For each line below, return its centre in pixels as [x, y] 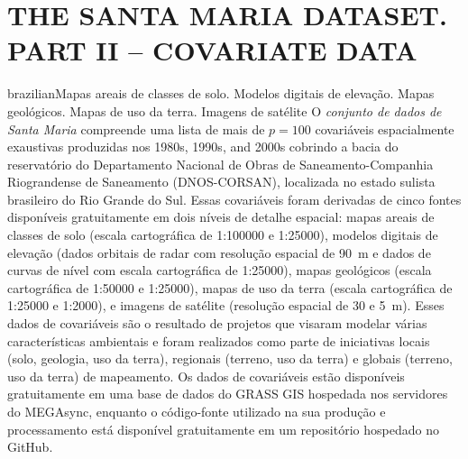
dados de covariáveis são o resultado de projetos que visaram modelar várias [217, 323]
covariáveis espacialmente [385, 129]
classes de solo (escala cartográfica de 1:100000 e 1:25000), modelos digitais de [223, 235]
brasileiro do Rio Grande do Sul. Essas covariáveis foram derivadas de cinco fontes [234, 199]
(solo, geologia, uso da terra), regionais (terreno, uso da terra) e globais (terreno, [230, 358]
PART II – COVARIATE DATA [212, 50]
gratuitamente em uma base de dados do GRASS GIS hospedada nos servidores [228, 394]
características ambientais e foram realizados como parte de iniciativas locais [219, 340]
